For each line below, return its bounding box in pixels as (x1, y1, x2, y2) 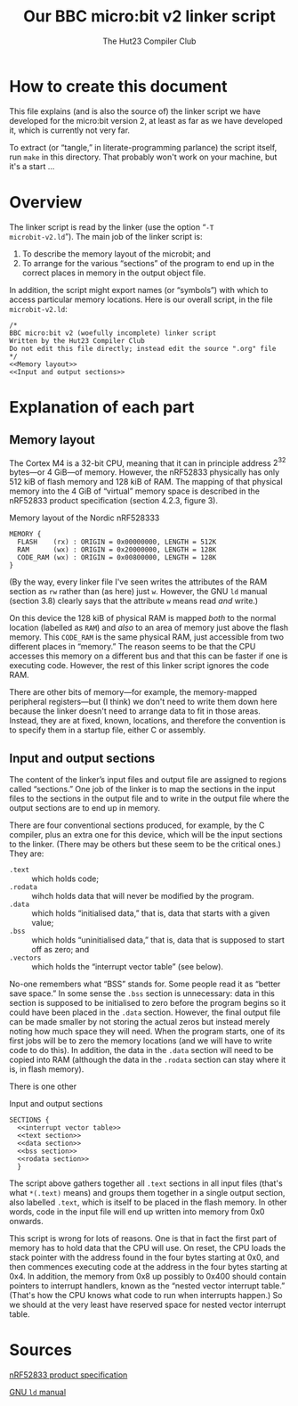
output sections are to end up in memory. (9, 803, 161, 813)
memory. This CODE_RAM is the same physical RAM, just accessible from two (9, 632, 285, 642)
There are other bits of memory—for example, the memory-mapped (9, 687, 258, 698)
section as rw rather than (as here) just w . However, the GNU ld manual (9, 586, 268, 597)
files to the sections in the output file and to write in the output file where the (9, 793, 290, 804)
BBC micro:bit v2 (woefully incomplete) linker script (9, 328, 217, 338)
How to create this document (9, 76, 228, 96)
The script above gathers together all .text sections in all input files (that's (9, 1178, 283, 1189)
